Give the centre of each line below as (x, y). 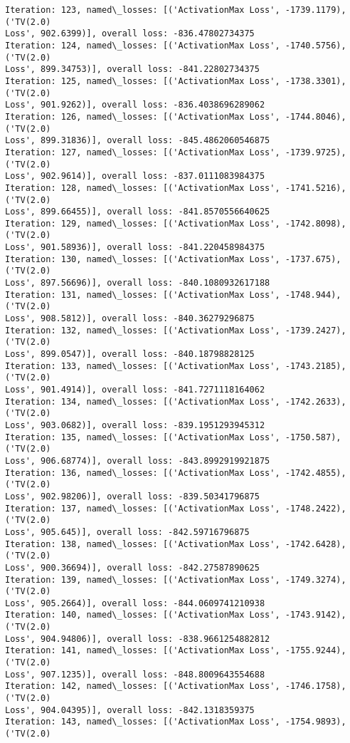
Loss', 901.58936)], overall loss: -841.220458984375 (135, 248)
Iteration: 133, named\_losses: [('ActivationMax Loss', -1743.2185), (176, 366)
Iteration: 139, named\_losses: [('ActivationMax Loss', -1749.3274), (176, 580)
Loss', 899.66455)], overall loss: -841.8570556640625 (138, 212)
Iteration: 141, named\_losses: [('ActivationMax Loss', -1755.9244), (176, 651)
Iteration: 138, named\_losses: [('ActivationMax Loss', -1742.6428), (176, 544)
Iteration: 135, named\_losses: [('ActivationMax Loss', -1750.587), (173, 437)
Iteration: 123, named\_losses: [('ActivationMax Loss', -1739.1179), (176, 10)
